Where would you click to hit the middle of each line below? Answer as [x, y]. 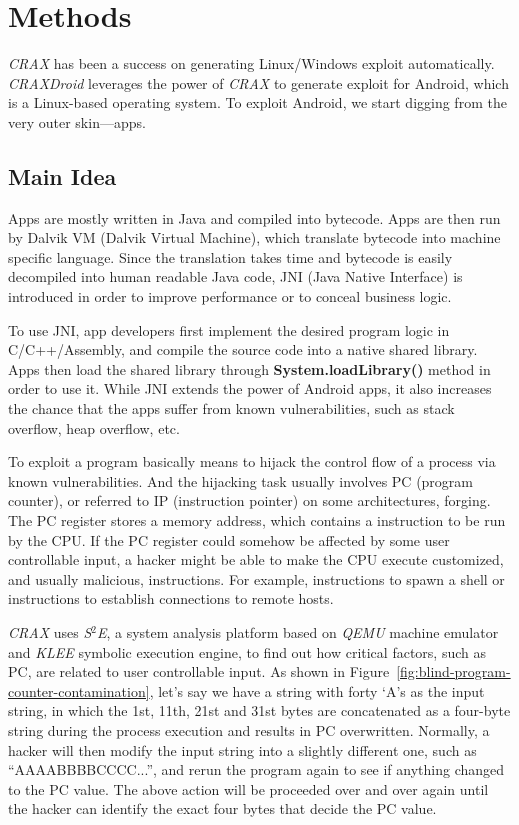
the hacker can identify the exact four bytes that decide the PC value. [222, 808]
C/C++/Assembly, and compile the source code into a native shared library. [243, 349]
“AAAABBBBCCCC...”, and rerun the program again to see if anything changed [256, 769]
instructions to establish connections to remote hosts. [171, 598]
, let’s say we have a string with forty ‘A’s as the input [317, 690]
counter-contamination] [79, 690]
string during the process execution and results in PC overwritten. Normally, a [249, 729]
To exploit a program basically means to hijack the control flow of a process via [252, 461]
